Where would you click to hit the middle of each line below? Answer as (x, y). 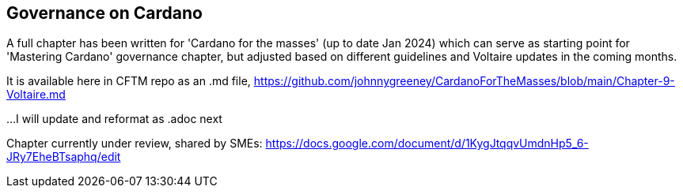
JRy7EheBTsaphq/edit (64, 157)
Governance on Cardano (104, 13)
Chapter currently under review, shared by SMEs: (135, 144)
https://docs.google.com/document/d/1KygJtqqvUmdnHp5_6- (427, 144)
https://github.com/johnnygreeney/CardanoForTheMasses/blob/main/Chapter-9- (464, 81)
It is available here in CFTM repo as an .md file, (129, 81)
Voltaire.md (36, 95)
